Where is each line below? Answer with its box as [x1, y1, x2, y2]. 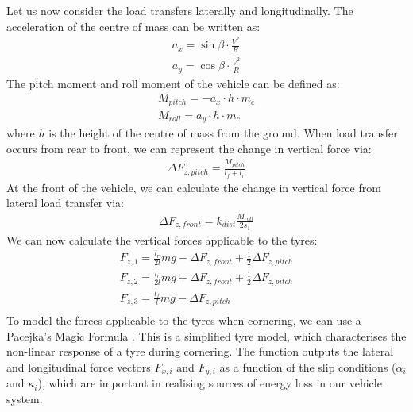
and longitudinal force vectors [6, 358, 151, 375]
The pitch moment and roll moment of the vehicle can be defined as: [6, 75, 340, 91]
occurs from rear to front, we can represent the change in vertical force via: [6, 140, 372, 156]
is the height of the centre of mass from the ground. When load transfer [48, 125, 398, 141]
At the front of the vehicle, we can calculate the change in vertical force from [6, 179, 381, 195]
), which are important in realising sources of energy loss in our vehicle [37, 375, 382, 391]
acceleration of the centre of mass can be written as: [6, 17, 261, 34]
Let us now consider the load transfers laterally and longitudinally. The [6, 2, 353, 18]
